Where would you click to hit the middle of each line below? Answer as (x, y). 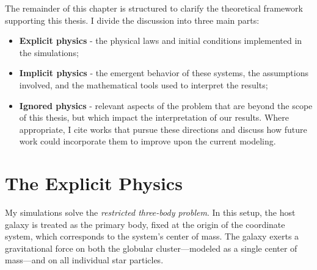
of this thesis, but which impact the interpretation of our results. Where (154, 117)
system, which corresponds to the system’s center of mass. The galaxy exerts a (152, 236)
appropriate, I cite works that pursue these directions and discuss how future (163, 129)
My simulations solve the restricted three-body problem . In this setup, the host (150, 212)
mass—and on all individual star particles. (84, 260)
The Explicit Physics (94, 183)
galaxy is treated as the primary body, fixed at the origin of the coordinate (145, 224)
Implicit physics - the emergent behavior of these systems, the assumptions (164, 73)
